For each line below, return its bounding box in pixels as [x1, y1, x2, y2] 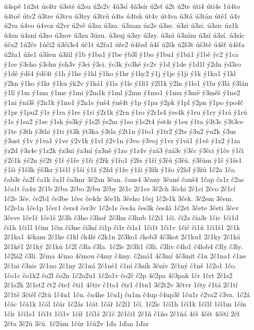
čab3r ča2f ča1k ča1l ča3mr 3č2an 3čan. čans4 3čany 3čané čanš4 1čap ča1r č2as [4, 174, 244, 184]
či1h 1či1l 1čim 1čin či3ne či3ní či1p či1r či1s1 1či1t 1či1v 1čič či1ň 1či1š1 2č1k [4, 222, 240, 232]
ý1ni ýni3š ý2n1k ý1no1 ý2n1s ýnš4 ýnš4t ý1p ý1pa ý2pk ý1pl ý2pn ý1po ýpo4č [4, 97, 243, 107]
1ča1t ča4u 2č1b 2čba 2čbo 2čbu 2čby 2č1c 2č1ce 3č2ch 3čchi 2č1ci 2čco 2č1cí [4, 183, 236, 194]
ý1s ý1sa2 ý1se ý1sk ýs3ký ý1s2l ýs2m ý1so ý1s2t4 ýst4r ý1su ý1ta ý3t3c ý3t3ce [4, 116, 243, 127]
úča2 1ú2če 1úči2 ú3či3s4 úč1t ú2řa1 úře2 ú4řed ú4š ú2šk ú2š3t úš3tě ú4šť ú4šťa [4, 39, 245, 50]
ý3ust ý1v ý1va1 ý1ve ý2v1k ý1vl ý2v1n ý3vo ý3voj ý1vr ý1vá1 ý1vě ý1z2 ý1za [4, 135, 241, 146]
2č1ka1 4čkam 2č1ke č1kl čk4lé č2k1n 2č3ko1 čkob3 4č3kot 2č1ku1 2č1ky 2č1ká [4, 231, 240, 242]
